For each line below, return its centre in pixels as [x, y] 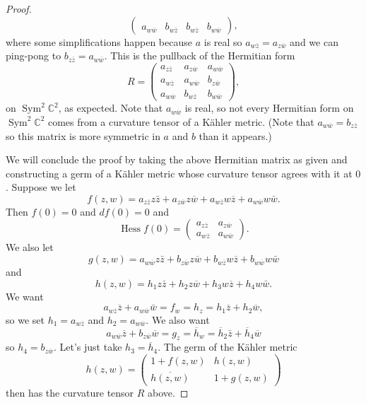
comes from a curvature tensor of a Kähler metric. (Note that [181, 121]
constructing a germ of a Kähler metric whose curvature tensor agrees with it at [179, 173]
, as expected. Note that [111, 108]
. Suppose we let [41, 187]
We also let [30, 247]
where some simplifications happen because [99, 41]
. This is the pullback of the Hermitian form [200, 56]
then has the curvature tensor [70, 393]
